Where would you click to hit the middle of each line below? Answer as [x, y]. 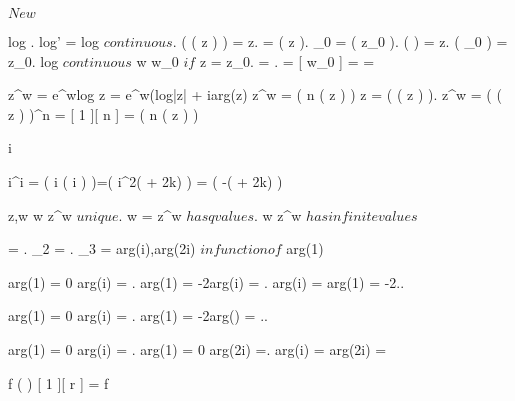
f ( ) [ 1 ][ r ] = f [58, 382]
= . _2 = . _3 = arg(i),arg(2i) [102, 248]
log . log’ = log [54, 41]
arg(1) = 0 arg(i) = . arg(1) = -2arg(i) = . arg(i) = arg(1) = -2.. [206, 281]
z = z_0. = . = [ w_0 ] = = [287, 60]
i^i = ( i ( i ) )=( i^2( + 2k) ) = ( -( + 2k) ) [145, 180]
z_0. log [33, 60]
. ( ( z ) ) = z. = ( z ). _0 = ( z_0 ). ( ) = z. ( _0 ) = [340, 41]
